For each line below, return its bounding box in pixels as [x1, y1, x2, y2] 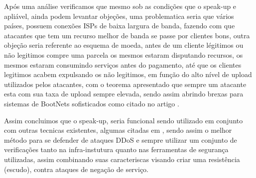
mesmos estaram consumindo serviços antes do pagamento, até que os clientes [4, 59, 242, 70]
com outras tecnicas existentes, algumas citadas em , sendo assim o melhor [4, 125, 232, 135]
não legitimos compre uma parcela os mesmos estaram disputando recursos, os [4, 49, 243, 60]
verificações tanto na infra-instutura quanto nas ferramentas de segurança [4, 144, 229, 155]
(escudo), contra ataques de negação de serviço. [4, 164, 148, 174]
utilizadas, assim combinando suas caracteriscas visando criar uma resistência [4, 154, 240, 164]
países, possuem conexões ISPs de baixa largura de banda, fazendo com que [4, 20, 235, 31]
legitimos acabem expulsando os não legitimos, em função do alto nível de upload [4, 69, 252, 80]
